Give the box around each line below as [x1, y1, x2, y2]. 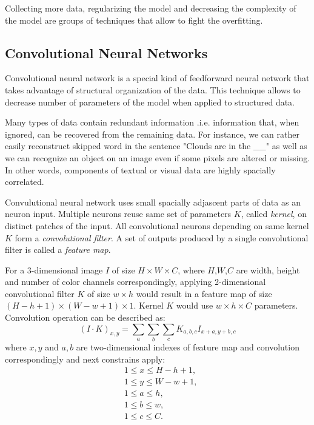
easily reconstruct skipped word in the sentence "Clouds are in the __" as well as [5, 139, 307, 152]
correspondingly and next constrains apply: [5, 352, 165, 365]
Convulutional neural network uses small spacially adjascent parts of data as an [5, 195, 301, 208]
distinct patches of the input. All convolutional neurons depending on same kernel [5, 219, 309, 232]
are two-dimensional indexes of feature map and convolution [76, 341, 299, 353]
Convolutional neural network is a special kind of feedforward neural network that [5, 72, 310, 84]
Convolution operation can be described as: [5, 311, 165, 324]
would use [176, 299, 213, 312]
